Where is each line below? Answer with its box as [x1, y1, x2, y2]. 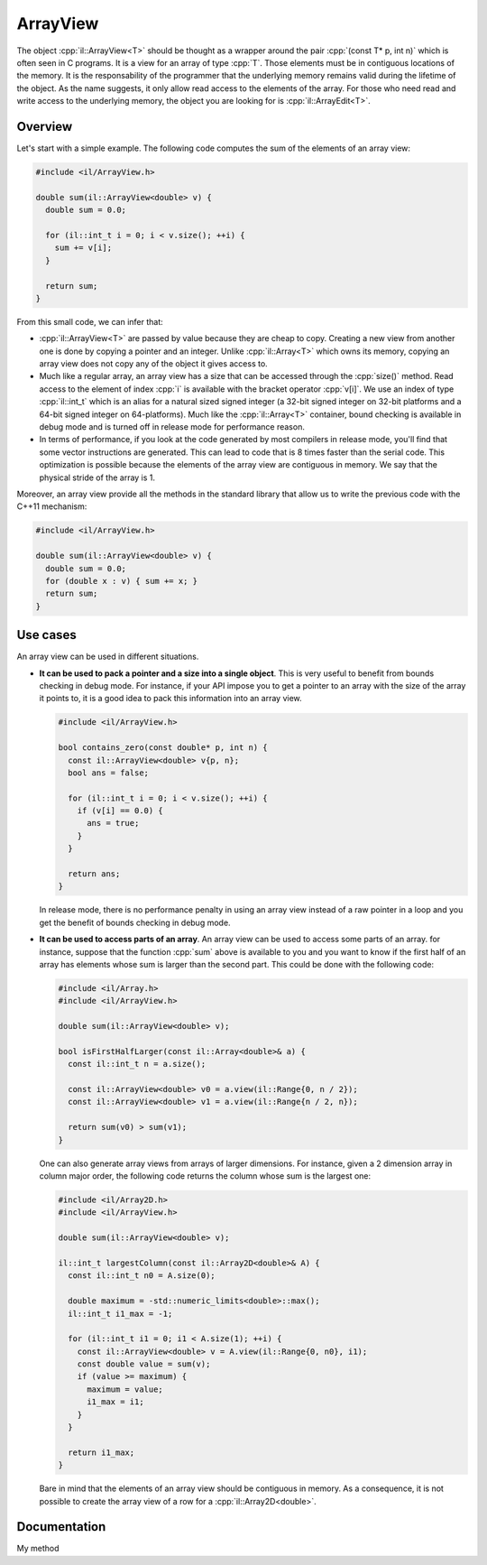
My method [16, 1543, 60, 1554]
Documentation [16, 1519, 106, 1534]
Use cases [16, 627, 77, 643]
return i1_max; [68, 1447, 135, 1458]
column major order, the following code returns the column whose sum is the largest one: [39, 1171, 372, 1181]
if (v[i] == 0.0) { [77, 806, 164, 816]
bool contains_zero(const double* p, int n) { [58, 743, 268, 753]
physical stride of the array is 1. [39, 472, 156, 483]
